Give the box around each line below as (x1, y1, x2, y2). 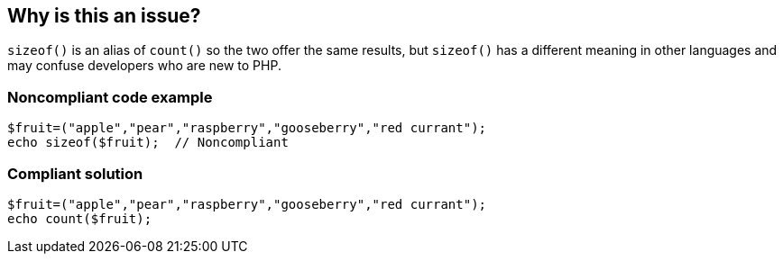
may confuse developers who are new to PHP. (7, 58, 281, 74)
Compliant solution (7, 164, 143, 183)
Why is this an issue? (7, 4, 201, 27)
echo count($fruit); (7, 211, 152, 226)
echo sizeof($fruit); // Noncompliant (7, 135, 289, 150)
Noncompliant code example (7, 87, 213, 106)
